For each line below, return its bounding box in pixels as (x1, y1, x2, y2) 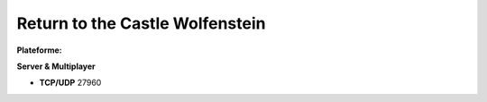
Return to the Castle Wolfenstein (16, 13, 266, 33)
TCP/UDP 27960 (39, 77, 102, 89)
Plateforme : (16, 45, 62, 55)
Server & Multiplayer (16, 61, 96, 72)
